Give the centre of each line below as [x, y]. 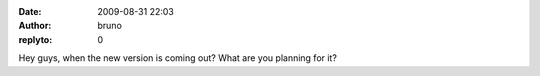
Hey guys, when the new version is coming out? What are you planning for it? [177, 58]
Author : [35, 26]
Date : [30, 11]
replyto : [35, 39]
